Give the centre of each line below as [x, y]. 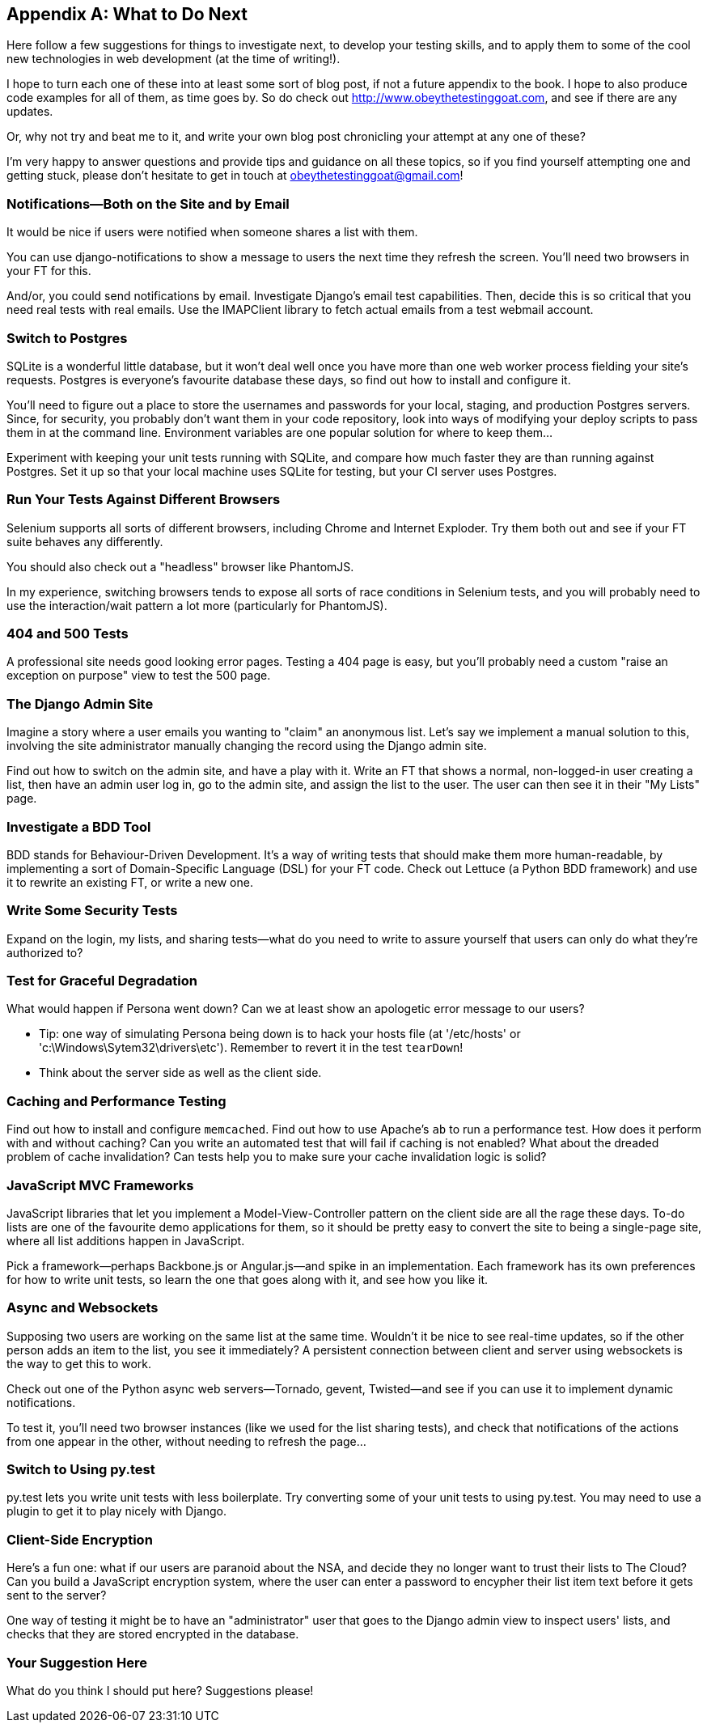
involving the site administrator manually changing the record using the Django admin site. [247, 746]
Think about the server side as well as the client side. [180, 1073]
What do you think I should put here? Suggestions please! [160, 1690]
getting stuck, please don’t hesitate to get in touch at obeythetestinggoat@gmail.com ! [235, 176]
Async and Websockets [83, 1308]
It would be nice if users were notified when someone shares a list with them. [212, 232]
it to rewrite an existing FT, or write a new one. [130, 882]
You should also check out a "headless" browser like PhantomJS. [180, 566]
